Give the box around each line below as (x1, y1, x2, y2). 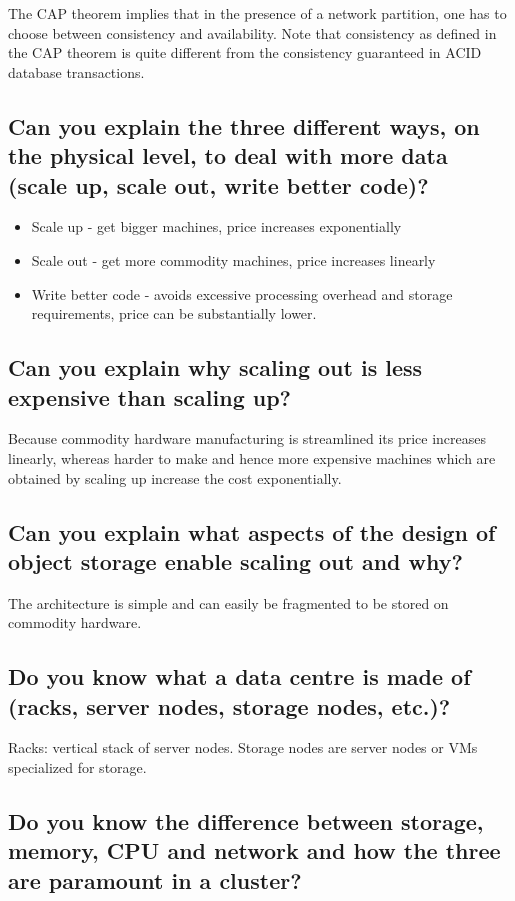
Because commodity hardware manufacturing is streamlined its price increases (8, 428, 487, 449)
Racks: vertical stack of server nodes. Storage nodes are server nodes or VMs (8, 737, 478, 758)
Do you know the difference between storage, (8, 806, 484, 837)
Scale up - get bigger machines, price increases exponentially (31, 216, 402, 237)
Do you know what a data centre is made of (8, 661, 471, 692)
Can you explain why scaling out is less (8, 352, 423, 383)
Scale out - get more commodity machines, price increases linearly (31, 249, 436, 270)
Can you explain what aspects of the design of (8, 516, 496, 547)
